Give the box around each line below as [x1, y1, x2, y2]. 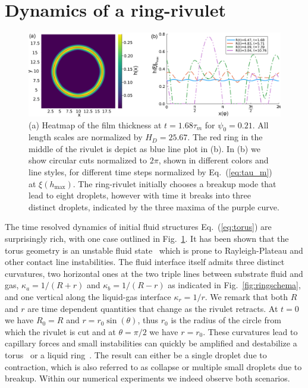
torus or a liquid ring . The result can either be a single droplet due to [5, 348, 267, 361]
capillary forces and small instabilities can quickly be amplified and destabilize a [5, 337, 297, 349]
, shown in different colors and [158, 154, 269, 166]
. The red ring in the [187, 131, 263, 143]
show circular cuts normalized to [29, 154, 147, 166]
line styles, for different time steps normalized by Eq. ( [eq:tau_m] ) [29, 166, 272, 178]
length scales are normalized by [29, 131, 143, 143]
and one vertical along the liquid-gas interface [5, 291, 171, 303]
